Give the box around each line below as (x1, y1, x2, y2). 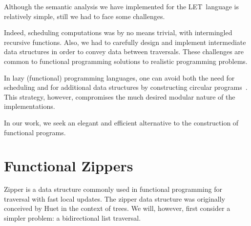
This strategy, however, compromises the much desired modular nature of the (4, 91, 235, 102)
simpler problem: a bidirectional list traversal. (4, 213, 141, 223)
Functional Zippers (4, 156, 133, 176)
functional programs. (4, 127, 66, 137)
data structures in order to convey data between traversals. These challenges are (4, 46, 244, 57)
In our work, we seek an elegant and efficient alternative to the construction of (4, 117, 239, 127)
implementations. (4, 101, 55, 111)
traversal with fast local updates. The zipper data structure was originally (4, 193, 225, 204)
